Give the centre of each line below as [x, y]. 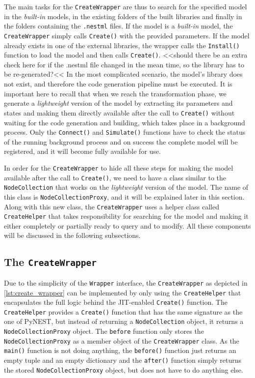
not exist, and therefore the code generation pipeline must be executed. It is [118, 84]
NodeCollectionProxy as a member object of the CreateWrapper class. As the [122, 340]
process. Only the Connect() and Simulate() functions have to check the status [125, 132]
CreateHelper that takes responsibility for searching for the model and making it [126, 216]
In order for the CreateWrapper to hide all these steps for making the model [119, 167]
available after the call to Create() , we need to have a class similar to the [115, 177]
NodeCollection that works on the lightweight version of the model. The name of [126, 187]
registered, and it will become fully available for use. [82, 151]
